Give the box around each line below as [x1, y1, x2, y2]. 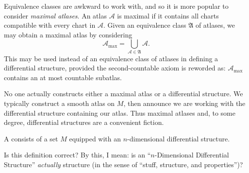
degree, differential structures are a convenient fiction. [4, 117, 164, 127]
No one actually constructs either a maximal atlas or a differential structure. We [4, 88, 243, 99]
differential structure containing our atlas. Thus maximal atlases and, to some [4, 107, 235, 118]
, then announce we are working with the [123, 98, 246, 108]
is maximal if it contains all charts [117, 10, 219, 20]
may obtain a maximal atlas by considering [4, 29, 133, 39]
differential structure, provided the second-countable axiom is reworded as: [4, 63, 226, 73]
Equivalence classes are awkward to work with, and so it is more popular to [4, 1, 229, 11]
